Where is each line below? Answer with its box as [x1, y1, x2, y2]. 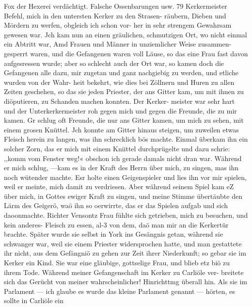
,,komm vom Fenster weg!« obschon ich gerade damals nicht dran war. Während [4, 153, 242, 163]
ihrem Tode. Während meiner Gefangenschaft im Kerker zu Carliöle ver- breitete [4, 267, 244, 277]
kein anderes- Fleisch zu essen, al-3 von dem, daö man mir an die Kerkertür [4, 219, 229, 229]
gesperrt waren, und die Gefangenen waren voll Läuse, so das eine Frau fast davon [4, 48, 248, 58]
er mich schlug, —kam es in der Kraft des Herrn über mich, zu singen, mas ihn [4, 162, 238, 173]
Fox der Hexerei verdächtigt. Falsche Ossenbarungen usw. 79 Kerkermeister [4, 1, 227, 11]
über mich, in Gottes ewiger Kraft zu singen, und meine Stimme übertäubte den [4, 191, 242, 201]
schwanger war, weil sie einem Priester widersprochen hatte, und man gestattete [4, 238, 242, 248]
